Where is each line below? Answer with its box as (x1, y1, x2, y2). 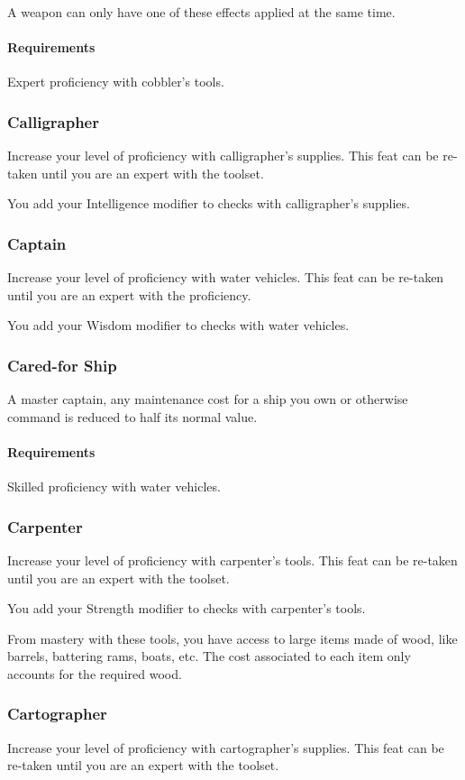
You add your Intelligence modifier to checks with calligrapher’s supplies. (7, 194, 410, 213)
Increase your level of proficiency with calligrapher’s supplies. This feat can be (7, 146, 439, 165)
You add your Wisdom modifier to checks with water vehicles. (7, 316, 350, 335)
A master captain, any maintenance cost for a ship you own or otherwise (7, 390, 408, 408)
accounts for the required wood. (7, 664, 182, 683)
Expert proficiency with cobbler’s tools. (7, 72, 224, 91)
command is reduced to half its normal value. (7, 407, 258, 426)
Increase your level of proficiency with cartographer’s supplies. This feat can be (7, 738, 444, 757)
